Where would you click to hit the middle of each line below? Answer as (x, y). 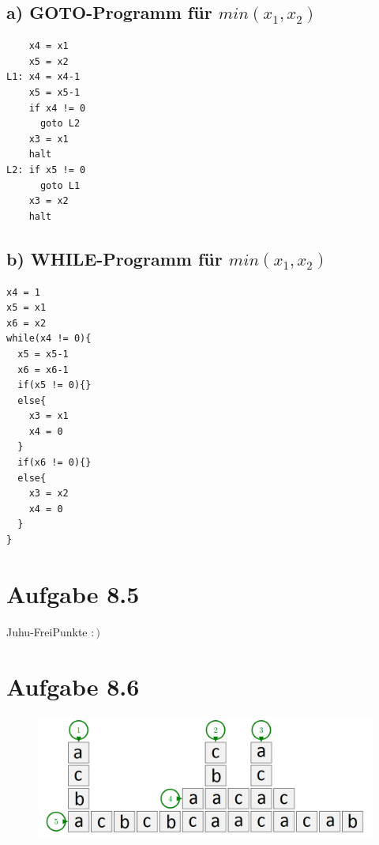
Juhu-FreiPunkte (47, 631)
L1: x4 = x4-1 (43, 77)
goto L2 (60, 124)
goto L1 (60, 185)
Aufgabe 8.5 (73, 593)
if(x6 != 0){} (54, 463)
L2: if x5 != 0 (46, 170)
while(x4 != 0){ (49, 339)
